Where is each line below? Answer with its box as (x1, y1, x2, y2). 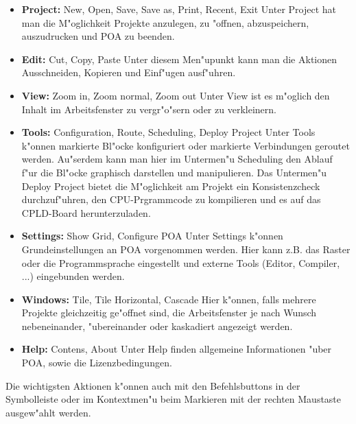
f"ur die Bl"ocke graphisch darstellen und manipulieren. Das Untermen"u (21, 165, 327, 179)
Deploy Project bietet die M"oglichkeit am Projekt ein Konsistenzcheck (21, 178, 320, 193)
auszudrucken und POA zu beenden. (21, 29, 175, 43)
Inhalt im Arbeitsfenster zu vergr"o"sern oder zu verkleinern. (21, 102, 276, 116)
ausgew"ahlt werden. (5, 405, 91, 419)
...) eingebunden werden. (21, 269, 125, 283)
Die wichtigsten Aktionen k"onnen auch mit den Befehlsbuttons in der (5, 378, 300, 392)
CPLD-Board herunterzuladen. (21, 205, 151, 220)
